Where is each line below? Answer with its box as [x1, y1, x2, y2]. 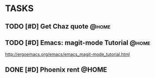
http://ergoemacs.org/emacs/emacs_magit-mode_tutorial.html [5, 51, 130, 57]
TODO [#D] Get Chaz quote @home [5, 22, 111, 31]
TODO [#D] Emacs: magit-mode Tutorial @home [5, 38, 151, 47]
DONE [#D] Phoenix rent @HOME [5, 65, 107, 74]
